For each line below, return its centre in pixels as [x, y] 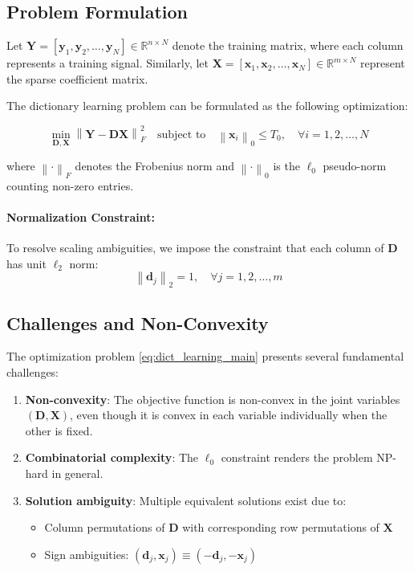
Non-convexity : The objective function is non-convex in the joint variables [213, 399]
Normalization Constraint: [81, 217]
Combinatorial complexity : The [112, 457]
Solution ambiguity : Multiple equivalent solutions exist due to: [186, 500]
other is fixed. [59, 430]
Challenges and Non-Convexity [138, 322]
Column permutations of [105, 527]
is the [286, 166]
